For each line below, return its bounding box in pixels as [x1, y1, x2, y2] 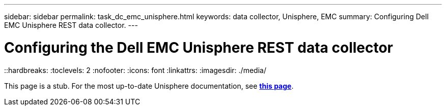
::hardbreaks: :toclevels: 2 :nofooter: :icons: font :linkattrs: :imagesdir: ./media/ [4, 65, 266, 75]
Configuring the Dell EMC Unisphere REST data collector [4, 39, 394, 56]
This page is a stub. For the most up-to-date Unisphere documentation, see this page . [4, 81, 294, 90]
